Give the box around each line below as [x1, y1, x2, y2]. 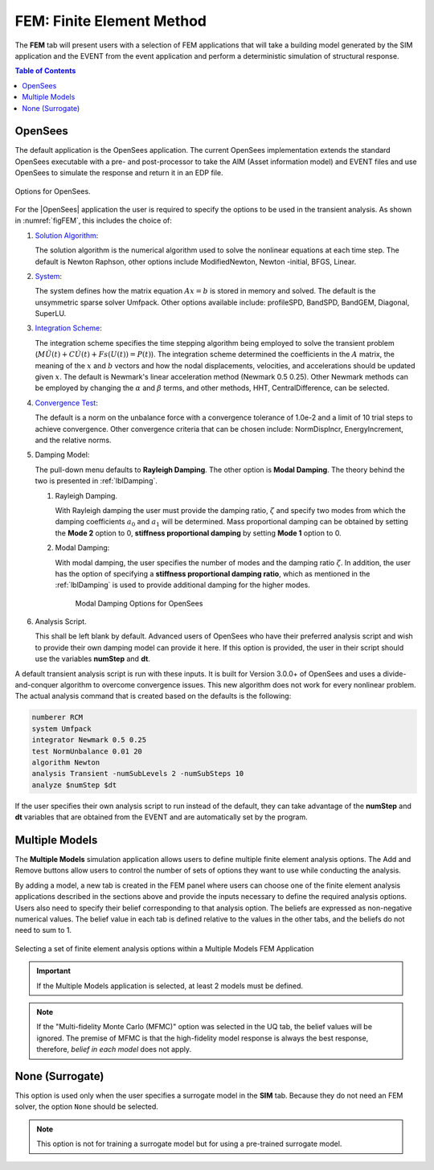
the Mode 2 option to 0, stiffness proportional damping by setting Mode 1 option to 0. [55, 528, 342, 538]
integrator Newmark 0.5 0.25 [31, 736, 147, 745]
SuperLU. [35, 309, 67, 318]
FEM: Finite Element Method [14, 12, 207, 30]
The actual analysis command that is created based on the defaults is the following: [14, 692, 292, 701]
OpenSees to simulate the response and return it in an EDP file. [14, 168, 224, 178]
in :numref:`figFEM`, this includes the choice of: [14, 216, 173, 225]
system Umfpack [31, 724, 92, 733]
